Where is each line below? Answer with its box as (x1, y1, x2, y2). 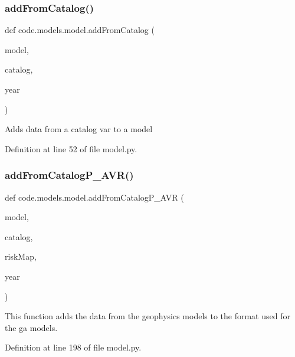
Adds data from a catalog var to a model (5, 123, 153, 135)
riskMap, (5, 250, 37, 263)
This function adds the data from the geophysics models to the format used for (5, 310, 290, 322)
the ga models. (5, 321, 58, 333)
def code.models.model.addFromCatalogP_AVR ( (5, 191, 184, 203)
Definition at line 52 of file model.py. (5, 142, 137, 155)
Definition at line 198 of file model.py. (5, 341, 142, 353)
